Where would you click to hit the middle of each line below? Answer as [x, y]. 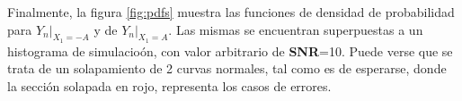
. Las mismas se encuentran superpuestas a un [296, 29]
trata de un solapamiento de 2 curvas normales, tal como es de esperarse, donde [227, 68]
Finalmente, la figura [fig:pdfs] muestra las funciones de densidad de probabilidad [231, 12]
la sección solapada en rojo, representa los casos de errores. [169, 85]
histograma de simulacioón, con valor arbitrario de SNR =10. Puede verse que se [230, 50]
